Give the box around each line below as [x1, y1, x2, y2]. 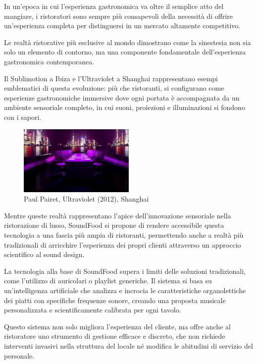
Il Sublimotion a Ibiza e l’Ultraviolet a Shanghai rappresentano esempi [4, 73, 218, 83]
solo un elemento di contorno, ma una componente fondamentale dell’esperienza [4, 47, 246, 57]
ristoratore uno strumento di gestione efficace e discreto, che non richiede [4, 331, 225, 341]
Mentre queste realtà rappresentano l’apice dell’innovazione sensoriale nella [4, 210, 231, 220]
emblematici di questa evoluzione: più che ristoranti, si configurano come [4, 83, 224, 93]
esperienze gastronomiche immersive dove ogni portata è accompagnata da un [4, 92, 240, 103]
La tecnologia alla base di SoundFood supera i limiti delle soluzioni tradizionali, [4, 265, 246, 276]
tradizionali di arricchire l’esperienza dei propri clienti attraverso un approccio [4, 239, 241, 250]
